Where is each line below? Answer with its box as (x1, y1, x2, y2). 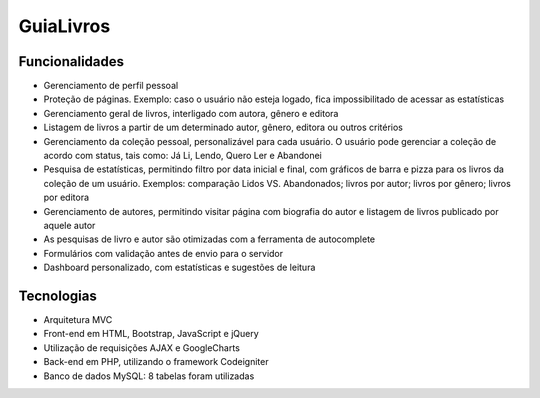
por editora (43, 191, 90, 204)
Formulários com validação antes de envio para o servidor (43, 247, 284, 259)
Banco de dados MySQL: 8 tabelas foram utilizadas (43, 370, 255, 382)
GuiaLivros (18, 15, 111, 37)
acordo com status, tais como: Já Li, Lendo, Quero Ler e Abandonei (43, 150, 322, 162)
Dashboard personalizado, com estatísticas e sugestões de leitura (43, 261, 316, 274)
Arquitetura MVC (43, 314, 113, 326)
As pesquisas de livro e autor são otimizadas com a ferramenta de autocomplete (43, 233, 375, 245)
